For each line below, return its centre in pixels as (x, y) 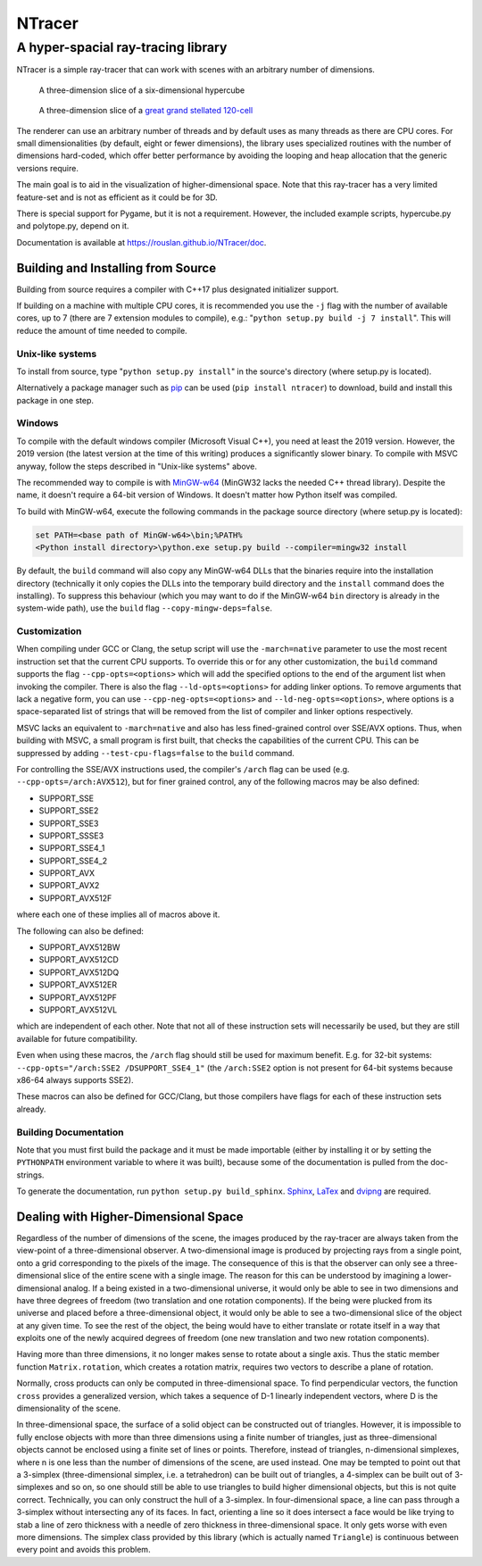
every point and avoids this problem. (83, 1550)
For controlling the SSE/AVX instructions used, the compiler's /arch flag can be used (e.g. (183, 769)
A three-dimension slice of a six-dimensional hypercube (142, 90)
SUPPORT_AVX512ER (78, 985)
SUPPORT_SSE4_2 (73, 861)
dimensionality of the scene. (68, 1408)
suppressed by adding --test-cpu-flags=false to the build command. (155, 753)
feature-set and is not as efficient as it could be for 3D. (117, 197)
